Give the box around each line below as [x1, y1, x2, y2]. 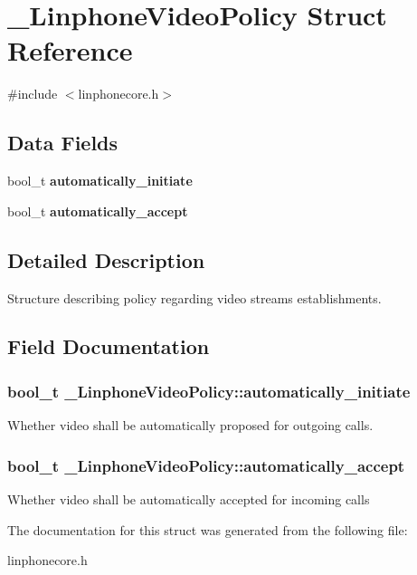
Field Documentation [7, 332, 210, 360]
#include [7, 84, 58, 103]
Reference [7, 32, 133, 69]
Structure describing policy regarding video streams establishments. [7, 288, 382, 307]
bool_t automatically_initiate [7, 171, 193, 190]
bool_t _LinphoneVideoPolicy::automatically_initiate [7, 379, 411, 402]
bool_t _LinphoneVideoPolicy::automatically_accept [7, 454, 405, 476]
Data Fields [7, 129, 118, 157]
